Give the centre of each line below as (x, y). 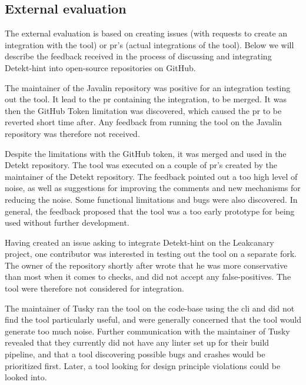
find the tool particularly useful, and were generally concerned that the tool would (153, 319)
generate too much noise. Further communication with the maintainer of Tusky (147, 331)
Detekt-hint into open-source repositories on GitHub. (100, 67)
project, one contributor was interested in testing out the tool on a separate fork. (151, 254)
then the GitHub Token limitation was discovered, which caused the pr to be (143, 110)
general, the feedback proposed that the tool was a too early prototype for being (150, 211)
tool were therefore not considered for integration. (94, 288)
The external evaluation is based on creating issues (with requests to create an (146, 33)
